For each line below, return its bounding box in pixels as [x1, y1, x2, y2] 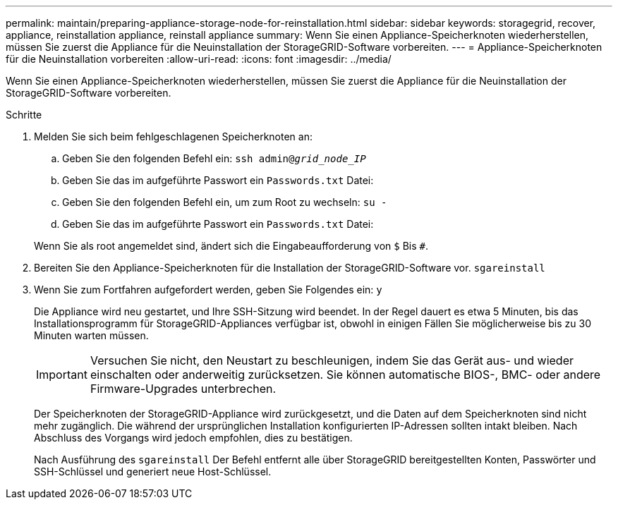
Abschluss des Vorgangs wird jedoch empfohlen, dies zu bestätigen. [34, 432, 353, 444]
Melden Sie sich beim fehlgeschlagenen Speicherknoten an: [34, 130, 313, 142]
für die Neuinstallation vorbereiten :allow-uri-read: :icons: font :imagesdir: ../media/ [6, 53, 392, 65]
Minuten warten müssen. [34, 329, 149, 341]
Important [36, 367, 87, 382]
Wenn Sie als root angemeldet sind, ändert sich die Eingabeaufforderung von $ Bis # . [34, 240, 428, 252]
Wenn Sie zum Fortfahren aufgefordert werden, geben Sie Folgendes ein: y [34, 284, 382, 296]
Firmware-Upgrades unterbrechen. [90, 382, 277, 396]
